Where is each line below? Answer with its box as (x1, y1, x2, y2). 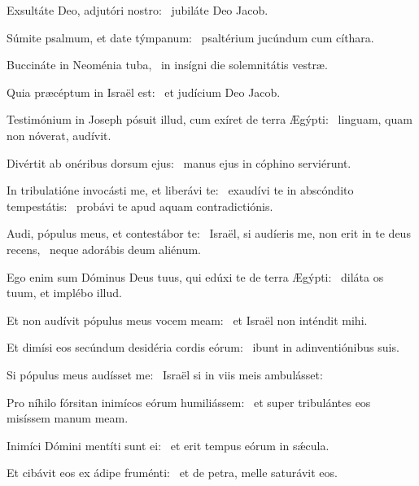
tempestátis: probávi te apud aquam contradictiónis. (7, 197, 273, 214)
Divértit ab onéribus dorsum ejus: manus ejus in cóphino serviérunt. (7, 154, 351, 171)
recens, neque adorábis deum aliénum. (7, 240, 202, 257)
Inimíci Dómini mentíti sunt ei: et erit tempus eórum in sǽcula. (7, 436, 330, 453)
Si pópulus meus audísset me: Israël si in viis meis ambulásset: (7, 366, 323, 383)
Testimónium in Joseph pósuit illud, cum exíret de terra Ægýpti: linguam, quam (7, 111, 412, 128)
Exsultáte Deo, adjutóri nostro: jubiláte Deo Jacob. (7, 2, 268, 18)
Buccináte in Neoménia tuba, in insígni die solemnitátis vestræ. (7, 56, 328, 73)
